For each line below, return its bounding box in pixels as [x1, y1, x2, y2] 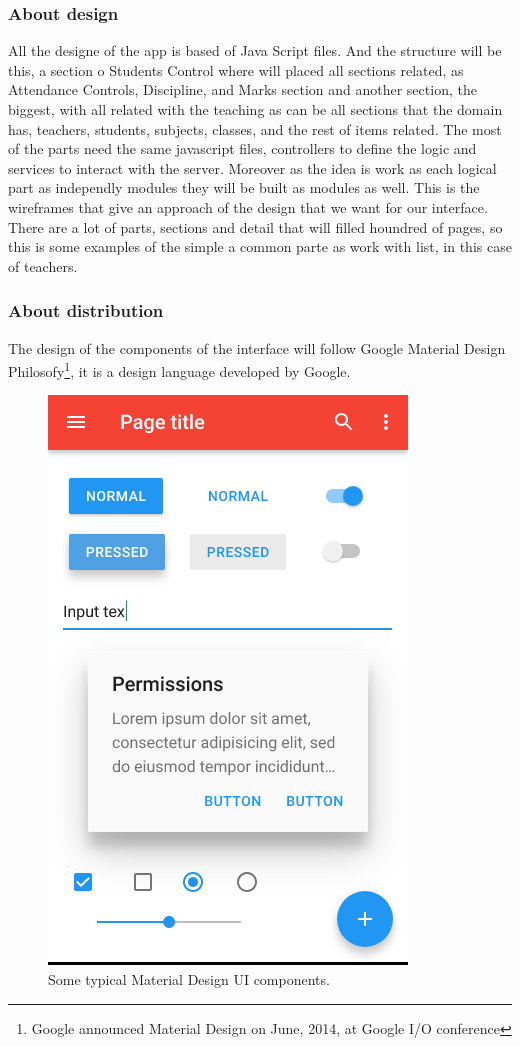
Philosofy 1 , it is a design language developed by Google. [8, 358, 351, 381]
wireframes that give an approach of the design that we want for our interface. [8, 196, 488, 217]
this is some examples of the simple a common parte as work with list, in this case [8, 236, 512, 257]
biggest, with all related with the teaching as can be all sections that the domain [8, 99, 503, 119]
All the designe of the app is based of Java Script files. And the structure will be [8, 40, 502, 61]
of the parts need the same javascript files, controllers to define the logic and [8, 138, 477, 159]
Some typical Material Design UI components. [48, 969, 330, 989]
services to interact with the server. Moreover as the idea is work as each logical [8, 157, 497, 178]
